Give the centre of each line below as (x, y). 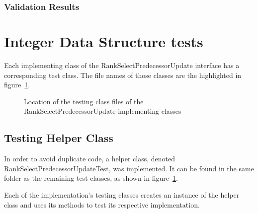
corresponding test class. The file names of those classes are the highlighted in (123, 75)
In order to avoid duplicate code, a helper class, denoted (90, 159)
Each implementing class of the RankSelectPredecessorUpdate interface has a (122, 65)
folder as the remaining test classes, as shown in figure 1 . (91, 178)
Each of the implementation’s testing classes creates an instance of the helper (122, 194)
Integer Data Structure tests (104, 41)
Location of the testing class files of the (84, 101)
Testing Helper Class (59, 138)
